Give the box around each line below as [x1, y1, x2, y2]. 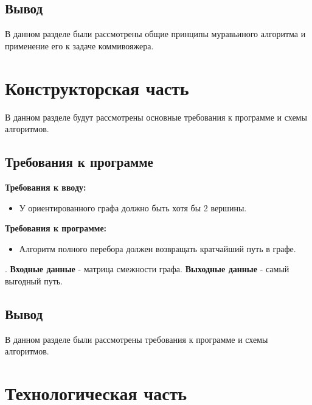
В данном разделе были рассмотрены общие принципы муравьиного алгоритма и [5, 27, 306, 40]
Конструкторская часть [5, 75, 189, 100]
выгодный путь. [5, 274, 63, 287]
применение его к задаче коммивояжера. [5, 39, 154, 52]
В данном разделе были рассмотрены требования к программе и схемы [5, 333, 268, 345]
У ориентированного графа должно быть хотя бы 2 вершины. [19, 201, 247, 214]
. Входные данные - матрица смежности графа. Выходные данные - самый [5, 262, 289, 275]
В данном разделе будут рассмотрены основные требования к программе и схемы [5, 110, 307, 123]
